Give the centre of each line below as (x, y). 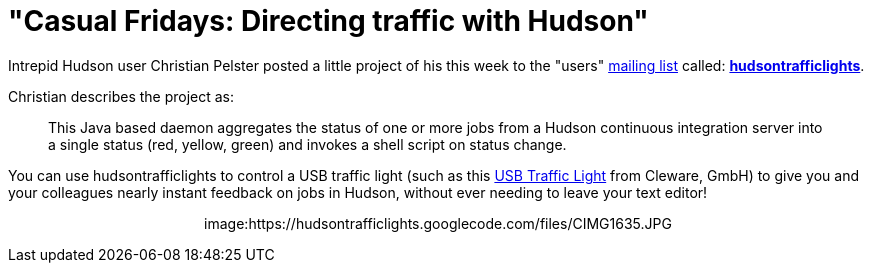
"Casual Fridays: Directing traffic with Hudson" (328, 21)
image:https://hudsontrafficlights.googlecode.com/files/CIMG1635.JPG (438, 223)
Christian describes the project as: (121, 96)
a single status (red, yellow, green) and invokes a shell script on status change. (307, 144)
